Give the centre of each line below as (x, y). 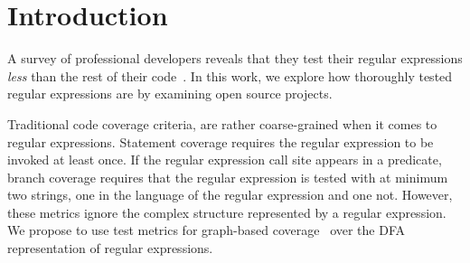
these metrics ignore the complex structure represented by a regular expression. (227, 212)
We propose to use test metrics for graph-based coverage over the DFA (207, 230)
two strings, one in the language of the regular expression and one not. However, (230, 195)
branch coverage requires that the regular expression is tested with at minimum (228, 177)
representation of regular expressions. (110, 248)
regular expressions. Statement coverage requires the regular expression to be (221, 141)
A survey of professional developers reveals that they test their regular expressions (235, 58)
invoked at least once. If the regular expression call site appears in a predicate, (225, 160)
